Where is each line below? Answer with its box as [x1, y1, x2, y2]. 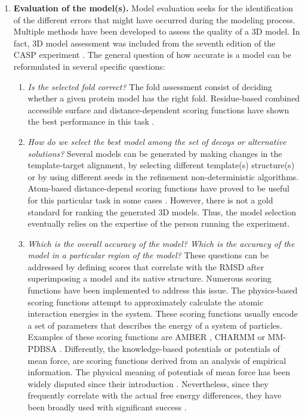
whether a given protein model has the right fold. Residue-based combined [27, 92, 300, 104]
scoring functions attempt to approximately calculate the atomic [27, 295, 264, 308]
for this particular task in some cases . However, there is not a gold [27, 193, 273, 206]
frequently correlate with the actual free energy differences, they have [27, 389, 282, 401]
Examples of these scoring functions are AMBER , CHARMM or [27, 330, 265, 343]
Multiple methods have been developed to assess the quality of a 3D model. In [13, 25, 300, 38]
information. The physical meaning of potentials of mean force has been [27, 366, 290, 378]
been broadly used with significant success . [27, 401, 187, 413]
